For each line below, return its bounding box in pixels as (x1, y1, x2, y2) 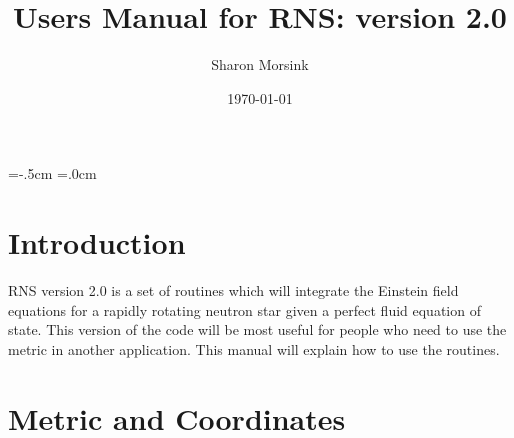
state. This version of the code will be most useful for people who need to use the (8, 319, 507, 340)
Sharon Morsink (211, 54, 309, 75)
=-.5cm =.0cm (8, 163, 97, 184)
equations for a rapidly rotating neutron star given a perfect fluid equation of (8, 299, 481, 320)
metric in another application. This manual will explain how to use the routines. (8, 338, 500, 359)
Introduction (8, 222, 186, 263)
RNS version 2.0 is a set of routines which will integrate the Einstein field (8, 280, 459, 301)
